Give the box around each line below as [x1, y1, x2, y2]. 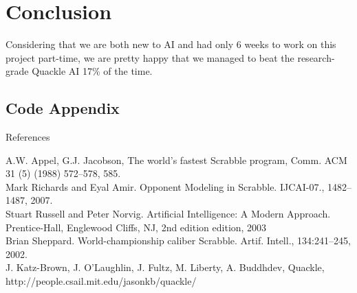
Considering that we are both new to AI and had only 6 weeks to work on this [6, 37, 336, 51]
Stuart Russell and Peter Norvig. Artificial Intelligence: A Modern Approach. [6, 207, 331, 221]
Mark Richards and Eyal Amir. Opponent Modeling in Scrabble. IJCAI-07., [6, 179, 325, 194]
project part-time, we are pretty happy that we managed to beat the [6, 50, 294, 65]
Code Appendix [6, 97, 120, 119]
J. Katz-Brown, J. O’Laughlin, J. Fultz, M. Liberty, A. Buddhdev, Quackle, [6, 260, 325, 274]
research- [297, 50, 335, 65]
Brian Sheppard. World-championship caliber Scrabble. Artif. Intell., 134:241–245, [6, 233, 351, 248]
